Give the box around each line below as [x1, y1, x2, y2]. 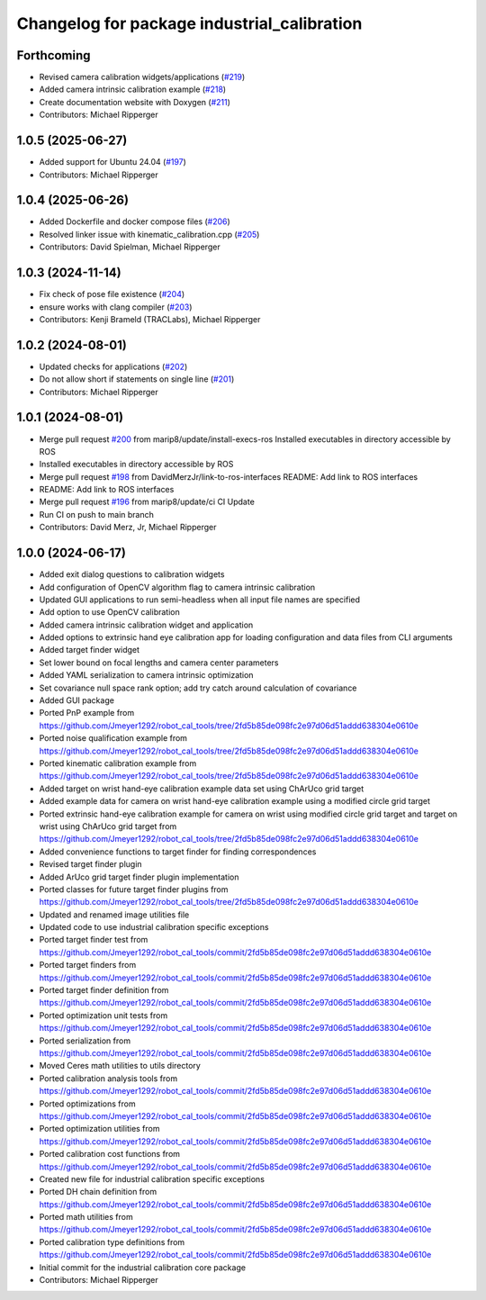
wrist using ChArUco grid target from [39, 820, 177, 832]
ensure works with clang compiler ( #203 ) [39, 302, 193, 312]
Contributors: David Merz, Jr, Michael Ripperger [39, 522, 217, 533]
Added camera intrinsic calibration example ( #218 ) [39, 84, 227, 95]
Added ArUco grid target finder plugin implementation [39, 871, 239, 882]
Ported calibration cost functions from [39, 1149, 180, 1160]
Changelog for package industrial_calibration [16, 14, 363, 33]
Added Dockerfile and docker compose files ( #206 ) [39, 216, 231, 227]
